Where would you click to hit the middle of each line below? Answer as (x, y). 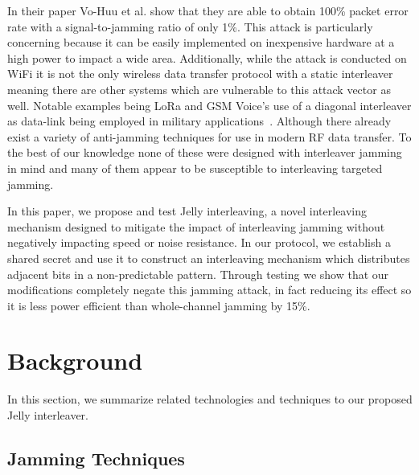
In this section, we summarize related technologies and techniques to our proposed (210, 399)
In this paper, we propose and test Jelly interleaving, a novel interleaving (187, 211)
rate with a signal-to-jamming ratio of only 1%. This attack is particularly (190, 26)
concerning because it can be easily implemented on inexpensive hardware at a (201, 42)
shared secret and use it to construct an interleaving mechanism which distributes (209, 258)
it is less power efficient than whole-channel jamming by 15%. (159, 305)
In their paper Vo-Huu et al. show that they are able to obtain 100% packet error (208, 10)
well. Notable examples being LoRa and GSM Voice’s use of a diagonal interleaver (209, 105)
